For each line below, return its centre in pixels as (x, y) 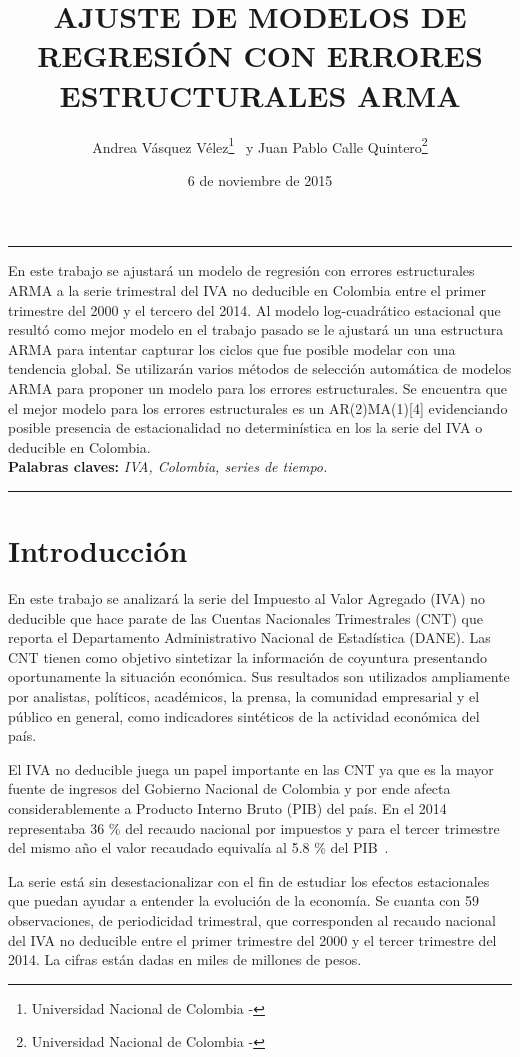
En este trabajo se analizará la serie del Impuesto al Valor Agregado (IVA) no (247, 598)
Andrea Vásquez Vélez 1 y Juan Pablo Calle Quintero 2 (260, 145)
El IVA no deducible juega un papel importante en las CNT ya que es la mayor (251, 768)
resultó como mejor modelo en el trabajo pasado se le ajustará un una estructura (256, 329)
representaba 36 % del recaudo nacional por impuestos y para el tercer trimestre (254, 827)
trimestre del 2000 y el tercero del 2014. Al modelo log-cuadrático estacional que (254, 309)
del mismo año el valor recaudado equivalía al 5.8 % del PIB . (198, 847)
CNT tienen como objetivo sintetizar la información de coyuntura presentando (248, 656)
